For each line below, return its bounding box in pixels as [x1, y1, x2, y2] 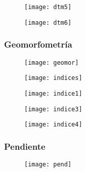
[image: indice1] [24, 90, 82, 97]
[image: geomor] [24, 59, 79, 66]
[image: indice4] [24, 121, 82, 128]
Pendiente [4, 140, 46, 152]
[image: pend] [24, 161, 72, 168]
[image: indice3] [24, 105, 82, 113]
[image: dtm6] [24, 19, 72, 26]
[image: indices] [24, 74, 82, 82]
